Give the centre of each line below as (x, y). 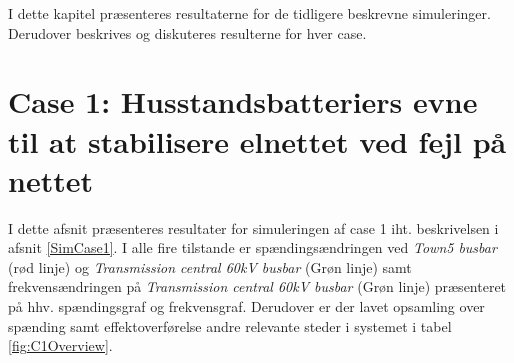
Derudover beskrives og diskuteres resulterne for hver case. (187, 32)
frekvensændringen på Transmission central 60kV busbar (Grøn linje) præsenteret (257, 286)
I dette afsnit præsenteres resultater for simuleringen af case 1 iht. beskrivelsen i (253, 227)
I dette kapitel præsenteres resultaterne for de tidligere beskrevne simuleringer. (249, 13)
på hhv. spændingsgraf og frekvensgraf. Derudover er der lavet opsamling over (246, 306)
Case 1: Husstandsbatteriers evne (243, 101)
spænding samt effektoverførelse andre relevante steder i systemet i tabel (230, 325)
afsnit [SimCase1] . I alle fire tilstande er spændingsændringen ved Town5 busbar (252, 247)
